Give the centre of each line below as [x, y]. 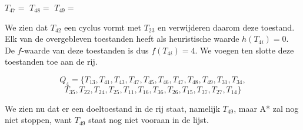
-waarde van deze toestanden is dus [85, 50]
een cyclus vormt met [103, 27]
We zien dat [26, 27]
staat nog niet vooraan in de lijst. [149, 120]
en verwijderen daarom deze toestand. [226, 27]
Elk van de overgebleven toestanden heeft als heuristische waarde [122, 39]
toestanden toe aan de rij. [51, 61]
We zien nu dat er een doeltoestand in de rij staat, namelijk [112, 108]
